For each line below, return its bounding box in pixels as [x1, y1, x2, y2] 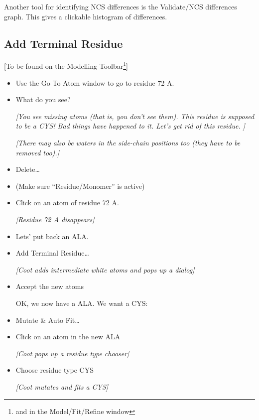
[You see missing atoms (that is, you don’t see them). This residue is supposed [15, 111, 255, 121]
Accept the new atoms [15, 281, 84, 291]
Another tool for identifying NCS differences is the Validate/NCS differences [4, 1, 237, 11]
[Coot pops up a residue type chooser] [15, 348, 129, 358]
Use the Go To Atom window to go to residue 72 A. [15, 77, 174, 88]
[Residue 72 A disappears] [15, 214, 95, 224]
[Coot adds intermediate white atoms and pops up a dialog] [15, 264, 195, 275]
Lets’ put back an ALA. [15, 231, 89, 241]
